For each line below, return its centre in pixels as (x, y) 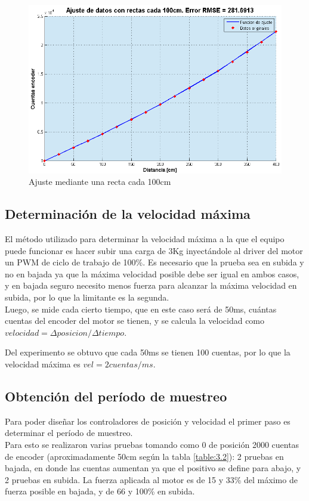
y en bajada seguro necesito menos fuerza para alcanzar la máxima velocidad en (151, 285)
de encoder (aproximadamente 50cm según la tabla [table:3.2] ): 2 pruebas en (144, 456)
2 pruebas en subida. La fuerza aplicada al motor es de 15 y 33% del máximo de (151, 479)
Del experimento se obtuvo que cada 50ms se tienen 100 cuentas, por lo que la (148, 352)
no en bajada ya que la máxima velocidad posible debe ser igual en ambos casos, (152, 273)
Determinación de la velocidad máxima (128, 214)
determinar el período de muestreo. (69, 433)
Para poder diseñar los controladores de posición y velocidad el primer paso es (148, 421)
